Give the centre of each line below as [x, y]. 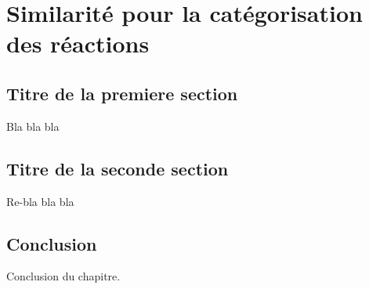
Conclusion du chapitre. [63, 276]
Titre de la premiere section [122, 93]
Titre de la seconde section [118, 168]
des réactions [78, 43]
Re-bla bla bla [40, 201]
